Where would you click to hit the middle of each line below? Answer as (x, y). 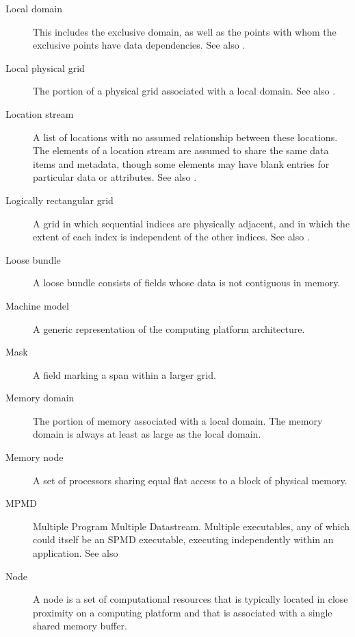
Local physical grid (45, 67)
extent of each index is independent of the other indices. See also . (171, 237)
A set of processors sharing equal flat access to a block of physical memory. (190, 480)
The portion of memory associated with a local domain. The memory (178, 420)
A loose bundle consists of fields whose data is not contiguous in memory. (187, 283)
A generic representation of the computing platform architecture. (169, 328)
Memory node (35, 457)
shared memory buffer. (80, 626)
